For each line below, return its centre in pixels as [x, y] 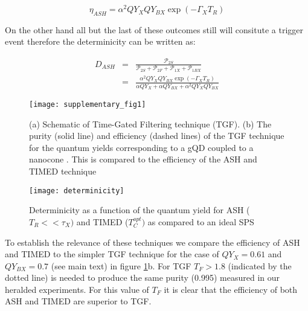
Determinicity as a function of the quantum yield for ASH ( [140, 210]
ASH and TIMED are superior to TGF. [78, 301]
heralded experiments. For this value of [77, 289]
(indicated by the [260, 265]
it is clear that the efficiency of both [231, 289]
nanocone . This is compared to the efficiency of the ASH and [143, 159]
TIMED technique [63, 171]
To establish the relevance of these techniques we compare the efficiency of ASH [152, 242]
